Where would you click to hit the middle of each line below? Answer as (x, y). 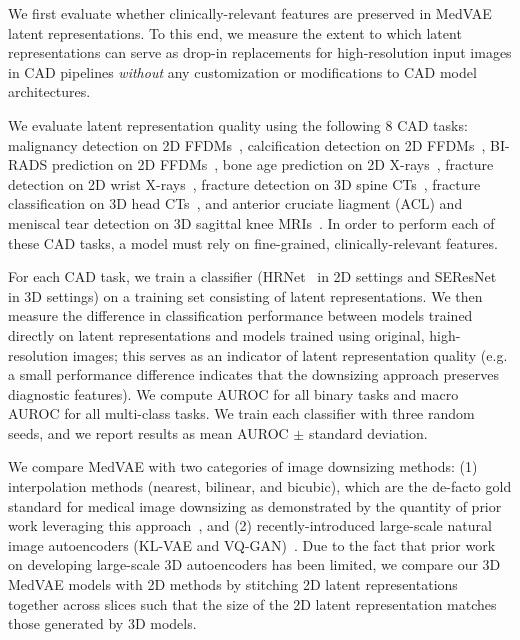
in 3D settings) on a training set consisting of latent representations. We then (245, 295)
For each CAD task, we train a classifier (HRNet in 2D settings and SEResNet (252, 276)
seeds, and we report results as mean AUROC (148, 432)
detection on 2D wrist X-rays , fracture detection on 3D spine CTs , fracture (244, 183)
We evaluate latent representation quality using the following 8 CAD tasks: (238, 124)
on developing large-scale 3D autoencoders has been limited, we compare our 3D (254, 564)
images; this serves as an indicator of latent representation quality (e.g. (290, 354)
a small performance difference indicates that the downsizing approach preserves (253, 374)
